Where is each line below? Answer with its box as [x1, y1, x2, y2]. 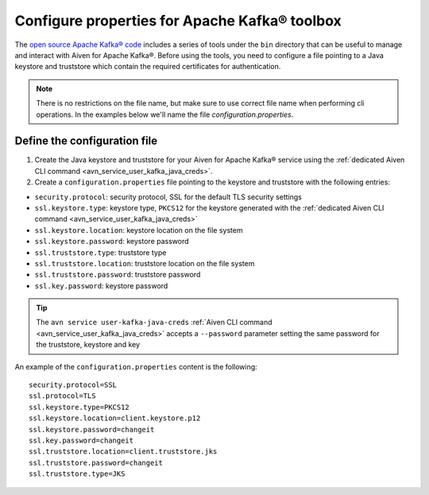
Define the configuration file [14, 134, 158, 148]
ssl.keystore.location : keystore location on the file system [34, 225, 243, 234]
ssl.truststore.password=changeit [29, 458, 163, 467]
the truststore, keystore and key [36, 340, 141, 350]
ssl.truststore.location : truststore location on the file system [34, 258, 255, 268]
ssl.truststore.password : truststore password [34, 270, 201, 280]
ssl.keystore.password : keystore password [34, 237, 190, 246]
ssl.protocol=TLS [29, 392, 96, 400]
